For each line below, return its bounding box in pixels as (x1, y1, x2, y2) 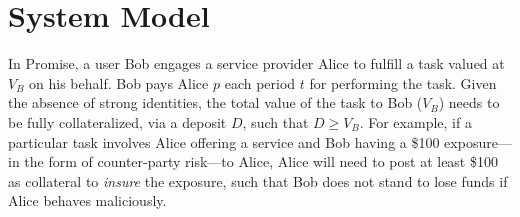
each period (224, 72, 296, 93)
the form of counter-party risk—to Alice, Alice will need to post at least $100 (24, 151, 498, 172)
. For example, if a (359, 111, 472, 132)
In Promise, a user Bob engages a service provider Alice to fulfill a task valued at (8, 53, 505, 74)
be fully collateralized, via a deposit (8, 111, 227, 132)
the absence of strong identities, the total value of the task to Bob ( (8, 92, 423, 113)
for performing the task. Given (309, 72, 497, 93)
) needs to (438, 92, 500, 113)
